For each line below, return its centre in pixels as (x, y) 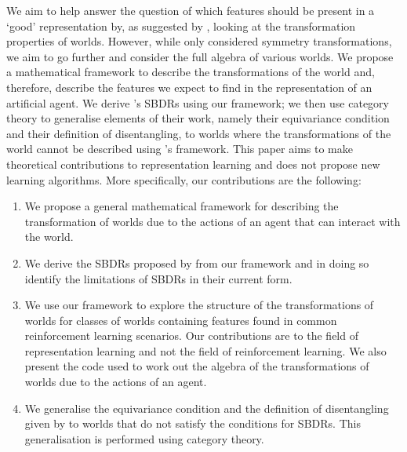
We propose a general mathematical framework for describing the (182, 206)
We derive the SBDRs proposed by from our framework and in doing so (197, 262)
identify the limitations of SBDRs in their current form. (158, 278)
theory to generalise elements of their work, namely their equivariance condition (198, 118)
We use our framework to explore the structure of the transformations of (199, 305)
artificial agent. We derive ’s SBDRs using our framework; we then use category (198, 102)
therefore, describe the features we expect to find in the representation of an (189, 87)
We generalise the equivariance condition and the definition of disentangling (207, 408)
